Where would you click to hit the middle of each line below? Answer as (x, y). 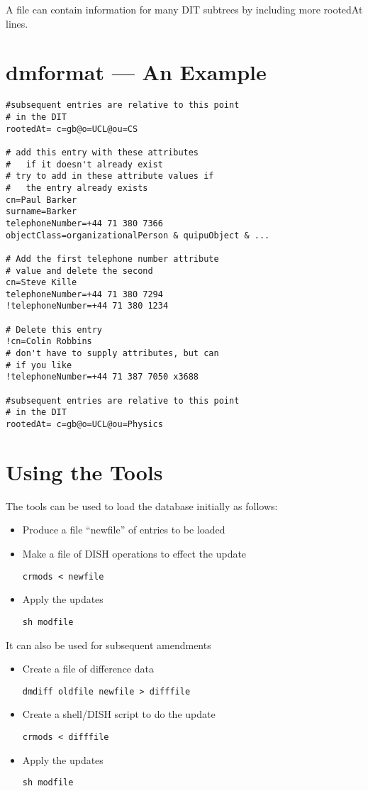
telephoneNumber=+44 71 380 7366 (84, 223)
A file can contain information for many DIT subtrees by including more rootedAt (184, 9)
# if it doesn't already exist (84, 164)
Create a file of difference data (88, 669)
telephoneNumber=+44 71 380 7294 (84, 294)
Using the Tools (84, 471)
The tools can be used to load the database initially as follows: (142, 505)
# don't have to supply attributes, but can (112, 354)
